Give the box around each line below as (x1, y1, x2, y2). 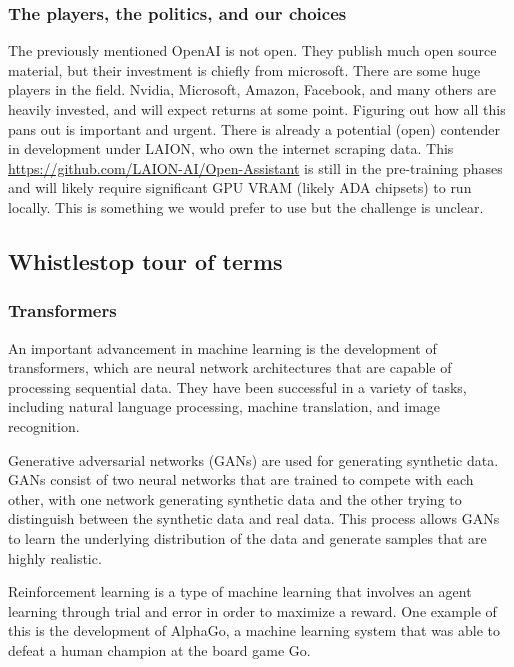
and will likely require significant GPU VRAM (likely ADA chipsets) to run (8, 177, 472, 198)
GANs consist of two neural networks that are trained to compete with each (8, 469, 474, 490)
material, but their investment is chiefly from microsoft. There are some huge (8, 59, 481, 80)
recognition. (8, 415, 80, 436)
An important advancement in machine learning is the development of (8, 337, 437, 358)
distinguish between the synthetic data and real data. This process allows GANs (8, 508, 500, 529)
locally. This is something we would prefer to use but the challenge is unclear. (8, 196, 484, 217)
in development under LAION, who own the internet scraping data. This (8, 138, 454, 159)
